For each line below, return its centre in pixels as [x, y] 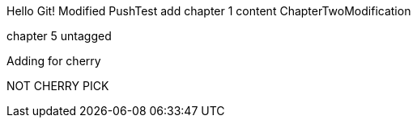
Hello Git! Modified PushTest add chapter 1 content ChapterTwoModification [209, 11]
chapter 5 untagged [59, 36]
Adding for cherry [54, 61]
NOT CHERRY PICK [58, 86]
